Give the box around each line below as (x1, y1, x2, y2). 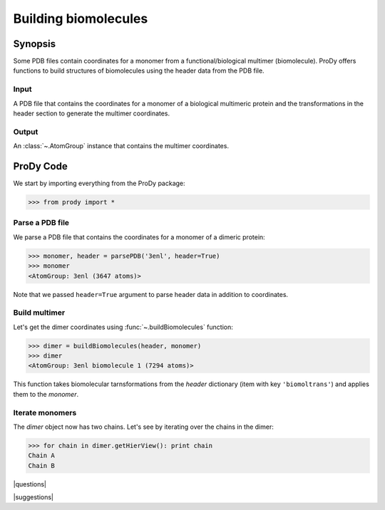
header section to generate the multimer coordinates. (13, 109, 170, 118)
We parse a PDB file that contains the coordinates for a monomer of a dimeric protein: (13, 232, 265, 241)
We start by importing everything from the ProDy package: (13, 179, 185, 188)
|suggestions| (13, 493, 53, 501)
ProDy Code (13, 160, 68, 172)
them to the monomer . (13, 390, 78, 398)
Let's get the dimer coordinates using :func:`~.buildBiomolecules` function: (13, 323, 233, 331)
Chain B (28, 462, 55, 469)
